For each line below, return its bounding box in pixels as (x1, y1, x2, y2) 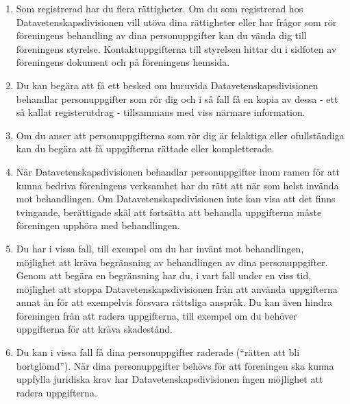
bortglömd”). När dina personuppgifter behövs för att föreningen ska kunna (16, 358, 334, 372)
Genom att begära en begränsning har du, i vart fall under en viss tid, (16, 268, 312, 283)
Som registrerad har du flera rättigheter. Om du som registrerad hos (16, 1, 303, 15)
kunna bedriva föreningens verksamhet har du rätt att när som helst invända (16, 178, 339, 192)
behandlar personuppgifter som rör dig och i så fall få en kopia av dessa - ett (16, 91, 338, 106)
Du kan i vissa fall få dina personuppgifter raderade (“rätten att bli (16, 345, 300, 359)
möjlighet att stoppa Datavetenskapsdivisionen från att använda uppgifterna (16, 281, 338, 296)
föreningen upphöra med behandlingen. (16, 218, 180, 233)
